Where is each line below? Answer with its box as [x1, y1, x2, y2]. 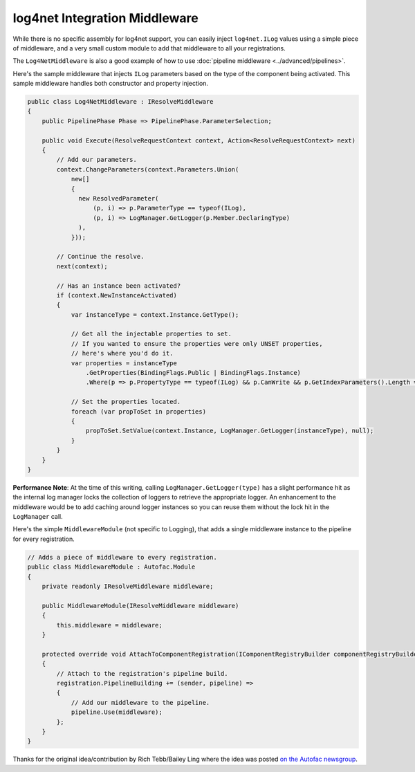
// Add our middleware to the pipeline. [71, 699, 210, 706]
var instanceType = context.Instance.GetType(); [71, 311, 239, 318]
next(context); [56, 262, 109, 270]
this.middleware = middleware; [56, 621, 163, 629]
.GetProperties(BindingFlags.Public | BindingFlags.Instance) [85, 369, 301, 377]
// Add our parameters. [56, 156, 138, 164]
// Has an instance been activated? [56, 282, 181, 290]
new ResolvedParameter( [78, 194, 159, 202]
